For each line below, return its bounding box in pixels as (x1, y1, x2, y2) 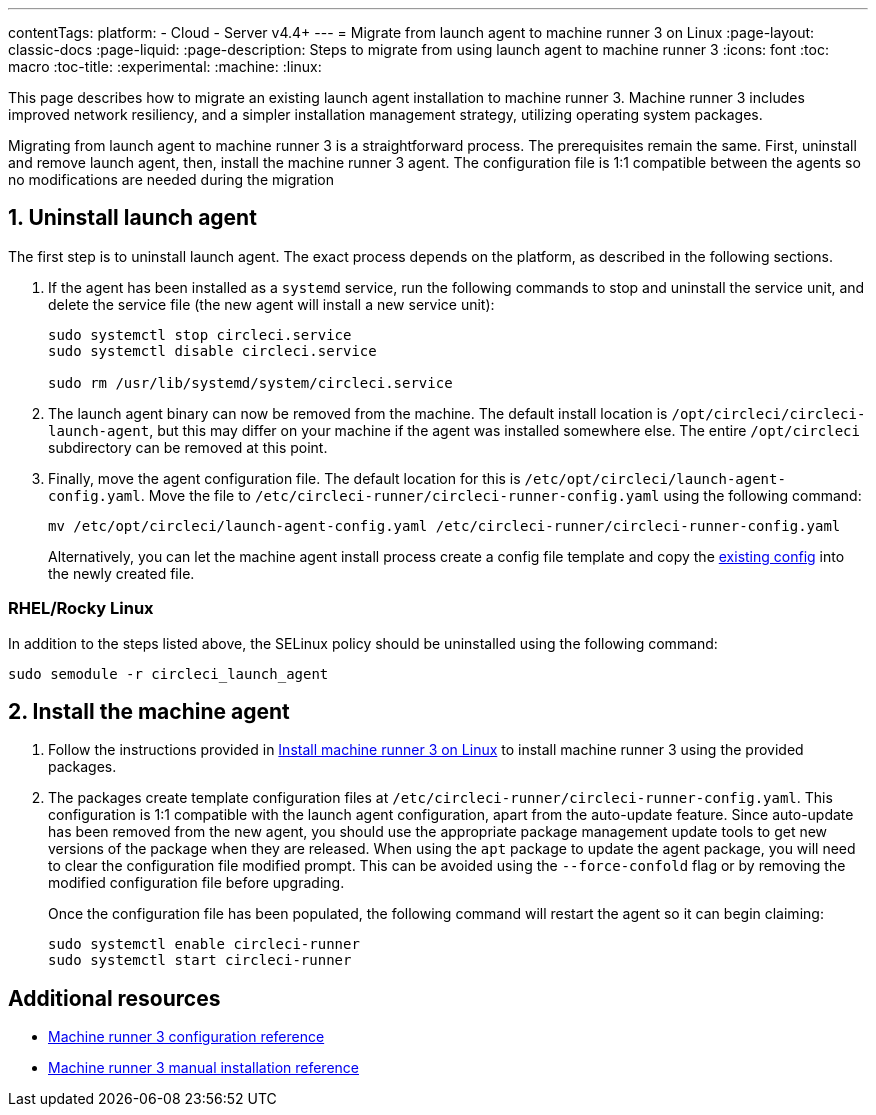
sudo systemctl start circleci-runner (48, 952, 352, 969)
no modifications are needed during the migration (8, 171, 335, 188)
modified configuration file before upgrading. (48, 874, 345, 892)
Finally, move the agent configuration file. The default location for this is (48, 469, 521, 487)
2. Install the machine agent (8, 699, 290, 725)
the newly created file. (48, 564, 195, 582)
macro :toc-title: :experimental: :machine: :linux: (8, 58, 322, 75)
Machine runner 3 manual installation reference (48, 1059, 360, 1077)
